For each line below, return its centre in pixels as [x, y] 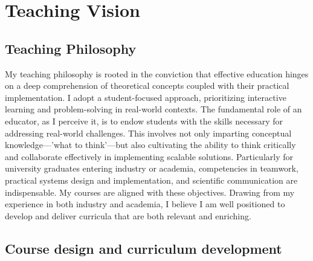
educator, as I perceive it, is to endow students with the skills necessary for [144, 121]
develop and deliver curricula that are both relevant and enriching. [128, 215]
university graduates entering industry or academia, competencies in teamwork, [152, 168]
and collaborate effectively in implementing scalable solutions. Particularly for [149, 156]
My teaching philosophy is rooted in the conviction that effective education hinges [157, 73]
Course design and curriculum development [144, 248]
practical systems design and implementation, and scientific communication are [151, 180]
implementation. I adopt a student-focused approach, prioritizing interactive [146, 97]
